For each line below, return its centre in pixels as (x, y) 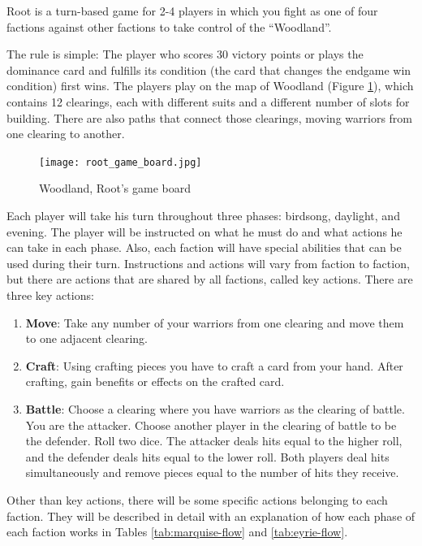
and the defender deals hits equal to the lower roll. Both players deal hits (207, 456)
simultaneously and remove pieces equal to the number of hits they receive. (212, 472)
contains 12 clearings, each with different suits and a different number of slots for (208, 101)
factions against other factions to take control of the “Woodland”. (169, 26)
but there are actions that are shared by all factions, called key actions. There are (210, 279)
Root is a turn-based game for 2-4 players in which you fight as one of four (192, 11)
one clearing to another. (66, 134)
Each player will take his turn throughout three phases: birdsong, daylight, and (203, 215)
